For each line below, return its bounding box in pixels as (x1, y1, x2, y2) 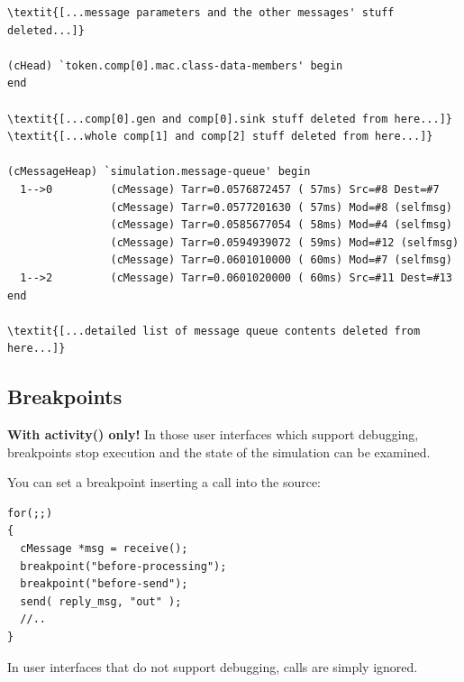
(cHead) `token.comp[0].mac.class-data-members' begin (7, 59, 343, 72)
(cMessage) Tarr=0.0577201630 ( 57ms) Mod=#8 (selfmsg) (110, 200, 452, 214)
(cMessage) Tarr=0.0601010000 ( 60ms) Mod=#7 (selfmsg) (110, 253, 452, 267)
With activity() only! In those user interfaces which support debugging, (7, 425, 419, 444)
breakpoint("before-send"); (20, 577, 188, 591)
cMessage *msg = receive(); (20, 542, 188, 556)
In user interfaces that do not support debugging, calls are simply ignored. (7, 657, 418, 676)
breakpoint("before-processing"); (20, 559, 227, 573)
